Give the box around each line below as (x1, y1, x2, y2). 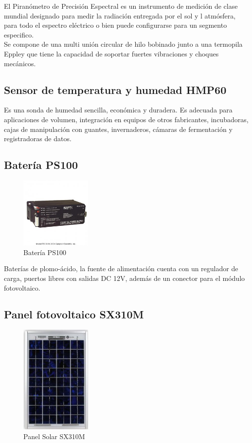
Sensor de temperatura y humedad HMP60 (4, 82, 227, 97)
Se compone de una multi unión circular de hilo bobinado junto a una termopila (4, 39, 243, 49)
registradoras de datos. (4, 133, 72, 144)
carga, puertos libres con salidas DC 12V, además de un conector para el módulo (4, 273, 245, 283)
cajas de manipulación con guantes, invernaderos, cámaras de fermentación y (4, 124, 233, 134)
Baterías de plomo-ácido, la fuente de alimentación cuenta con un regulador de (4, 263, 238, 274)
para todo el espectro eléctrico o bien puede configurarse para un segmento (4, 20, 227, 30)
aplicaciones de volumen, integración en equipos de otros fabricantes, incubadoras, (4, 114, 249, 124)
